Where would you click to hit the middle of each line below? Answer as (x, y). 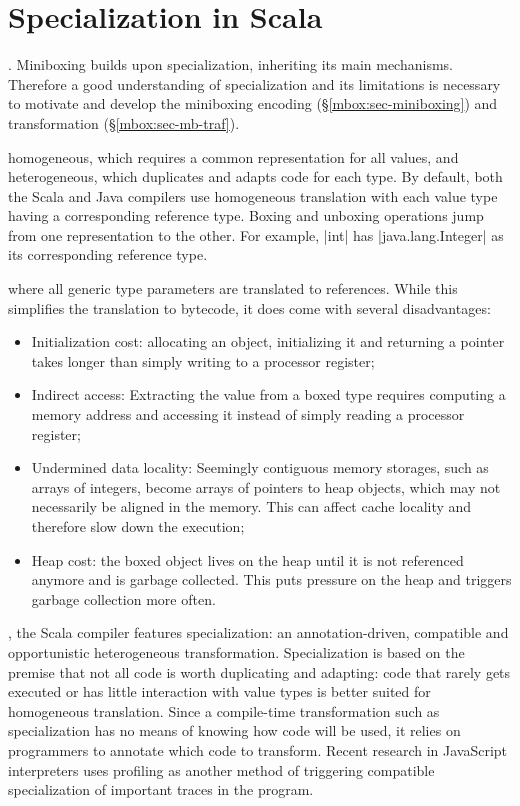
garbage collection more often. (123, 598)
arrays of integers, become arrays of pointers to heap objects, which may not (266, 486)
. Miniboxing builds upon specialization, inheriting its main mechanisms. (230, 64)
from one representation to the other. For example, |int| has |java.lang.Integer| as (256, 234)
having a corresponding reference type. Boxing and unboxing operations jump (246, 215)
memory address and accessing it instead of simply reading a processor (248, 414)
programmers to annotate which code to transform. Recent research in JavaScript (258, 749)
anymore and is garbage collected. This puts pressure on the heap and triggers (271, 579)
